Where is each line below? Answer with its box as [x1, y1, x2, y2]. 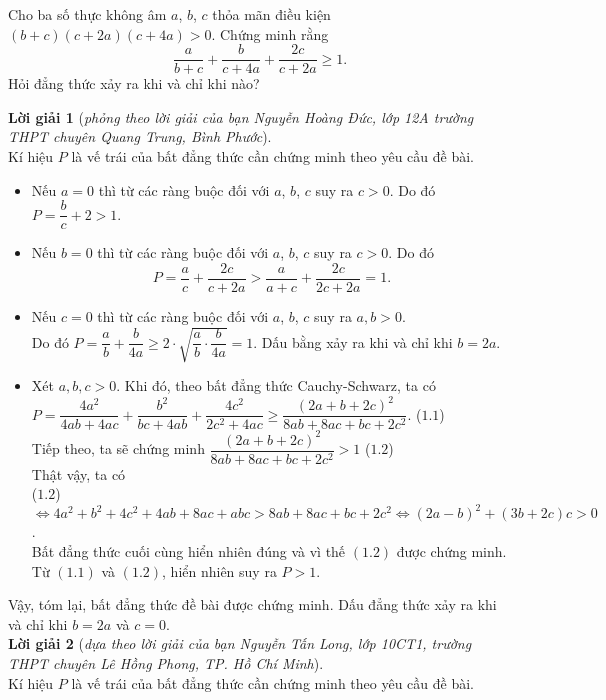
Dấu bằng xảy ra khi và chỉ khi [261, 331, 453, 352]
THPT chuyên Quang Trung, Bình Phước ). [8, 126, 272, 147]
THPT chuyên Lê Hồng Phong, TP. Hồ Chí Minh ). [8, 653, 324, 674]
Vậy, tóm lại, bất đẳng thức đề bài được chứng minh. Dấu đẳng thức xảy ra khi [8, 594, 497, 615]
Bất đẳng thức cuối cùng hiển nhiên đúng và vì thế [31, 541, 346, 562]
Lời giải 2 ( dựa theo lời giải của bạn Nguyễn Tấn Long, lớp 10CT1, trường [8, 633, 472, 654]
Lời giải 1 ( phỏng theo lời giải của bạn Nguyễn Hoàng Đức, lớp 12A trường [8, 106, 474, 127]
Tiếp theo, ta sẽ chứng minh [31, 438, 205, 459]
